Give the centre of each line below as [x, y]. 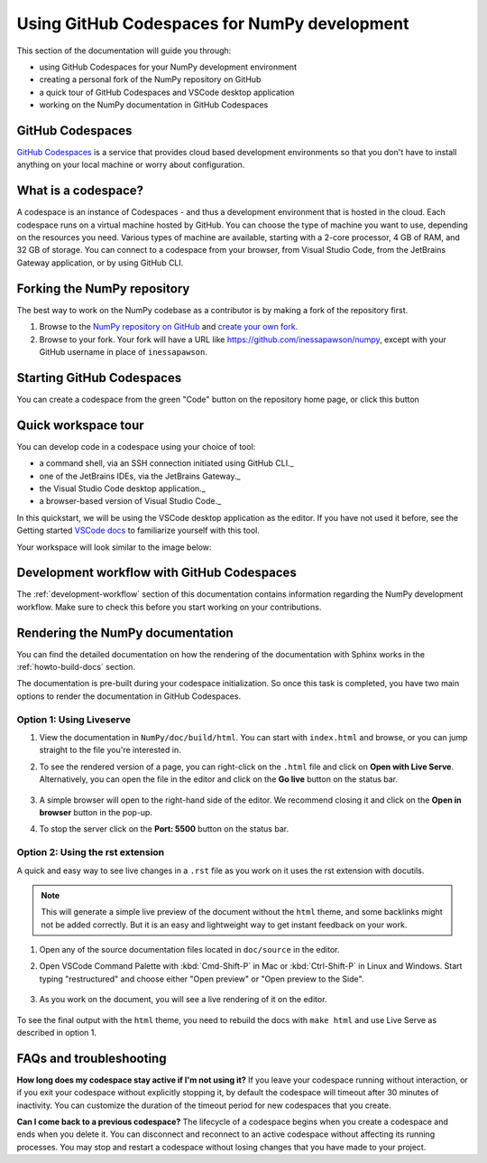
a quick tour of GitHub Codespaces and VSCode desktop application [167, 92]
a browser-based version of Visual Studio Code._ [130, 501]
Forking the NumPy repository [103, 288]
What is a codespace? [80, 191]
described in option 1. [57, 1033]
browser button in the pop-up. [96, 812]
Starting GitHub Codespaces [99, 378]
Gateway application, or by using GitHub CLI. [100, 263]
